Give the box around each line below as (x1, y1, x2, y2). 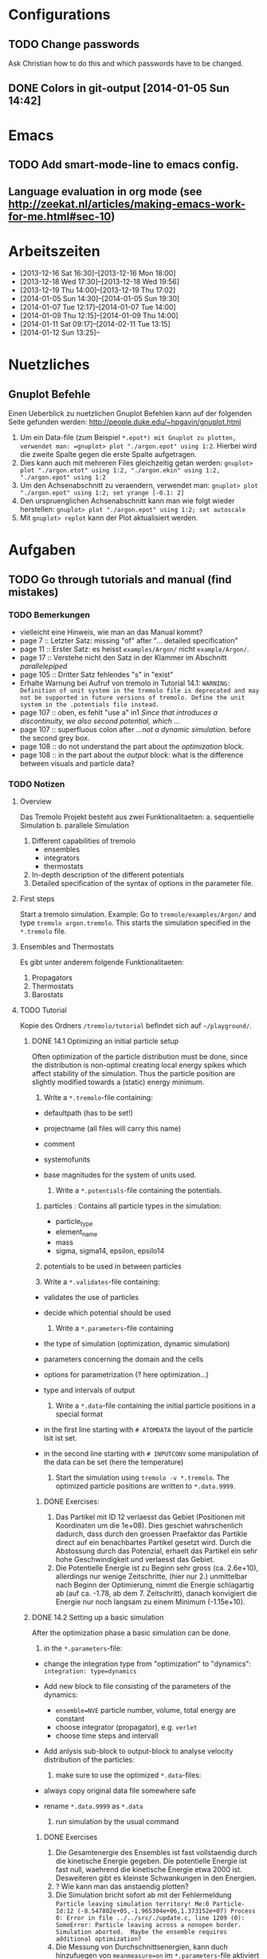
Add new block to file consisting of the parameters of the (43, 1682, 231, 1691)
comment (43, 1139, 76, 1149)
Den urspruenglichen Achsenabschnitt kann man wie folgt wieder (19, 496, 235, 506)
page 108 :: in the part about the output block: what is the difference (19, 750, 244, 760)
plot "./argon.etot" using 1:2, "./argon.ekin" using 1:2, (19, 467, 221, 475)
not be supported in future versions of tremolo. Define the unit (19, 693, 245, 702)
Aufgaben (8, 541, 76, 559)
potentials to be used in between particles (43, 1262, 182, 1271)
